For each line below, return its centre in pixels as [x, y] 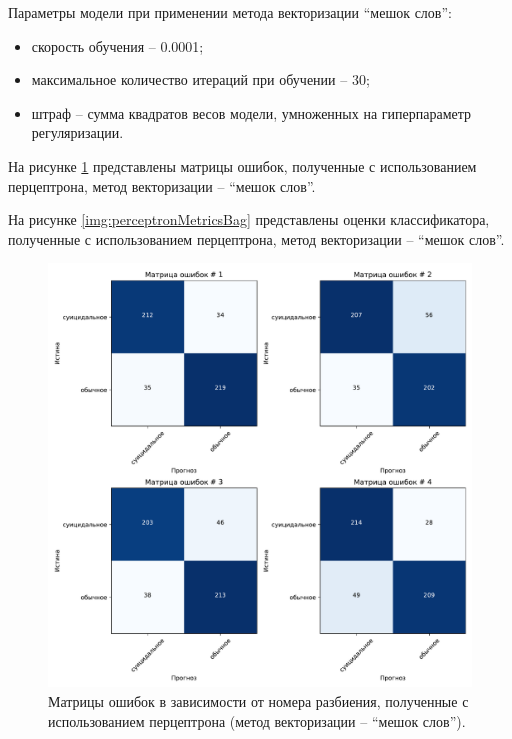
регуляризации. [77, 132]
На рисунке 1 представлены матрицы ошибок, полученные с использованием [242, 165]
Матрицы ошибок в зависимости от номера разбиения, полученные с [258, 700]
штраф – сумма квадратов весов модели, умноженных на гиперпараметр [251, 112]
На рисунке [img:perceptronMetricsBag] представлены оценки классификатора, [249, 219]
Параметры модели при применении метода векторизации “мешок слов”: [230, 12]
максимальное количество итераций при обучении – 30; [200, 79]
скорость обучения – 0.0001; [117, 45]
